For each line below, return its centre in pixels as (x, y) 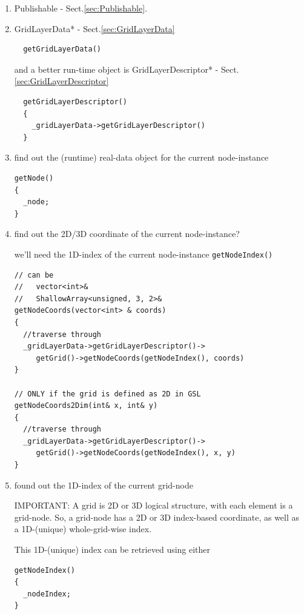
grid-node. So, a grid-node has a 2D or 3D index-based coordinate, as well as (157, 517)
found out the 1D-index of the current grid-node (104, 485)
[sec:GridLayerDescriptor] (61, 81)
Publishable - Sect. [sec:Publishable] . (81, 8)
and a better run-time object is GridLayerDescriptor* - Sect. (127, 69)
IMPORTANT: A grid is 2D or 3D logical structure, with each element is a (154, 505)
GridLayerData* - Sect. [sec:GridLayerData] (94, 28)
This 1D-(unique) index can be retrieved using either (112, 549)
